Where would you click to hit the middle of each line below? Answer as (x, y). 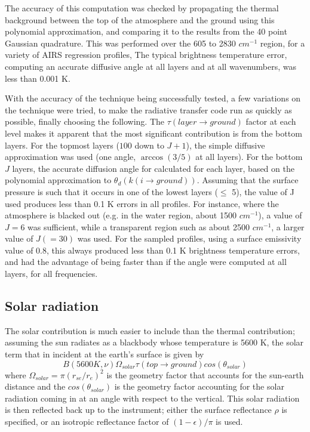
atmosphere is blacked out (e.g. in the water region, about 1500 (121, 215)
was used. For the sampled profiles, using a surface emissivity (189, 238)
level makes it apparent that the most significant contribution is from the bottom (154, 133)
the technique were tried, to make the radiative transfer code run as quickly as (148, 109)
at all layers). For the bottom (249, 157)
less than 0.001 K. (38, 78)
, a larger (288, 226)
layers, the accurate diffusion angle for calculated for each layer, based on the (153, 168)
